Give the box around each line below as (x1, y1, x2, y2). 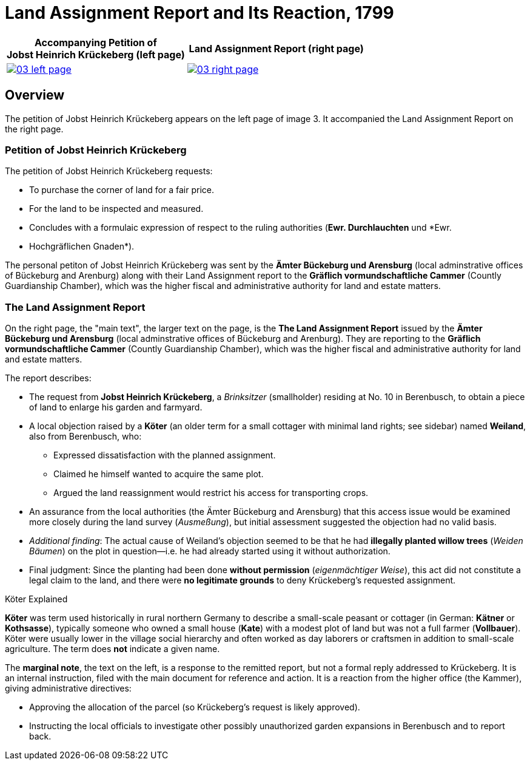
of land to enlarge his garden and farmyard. (29, 402, 203, 413)
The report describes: (5, 373, 92, 384)
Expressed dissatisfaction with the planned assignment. (53, 450, 276, 461)
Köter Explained (5, 594, 68, 605)
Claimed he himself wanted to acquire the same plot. (53, 469, 264, 480)
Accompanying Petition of (35, 36, 157, 49)
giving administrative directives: (5, 683, 132, 694)
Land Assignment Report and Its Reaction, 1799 (5, 2, 394, 23)
